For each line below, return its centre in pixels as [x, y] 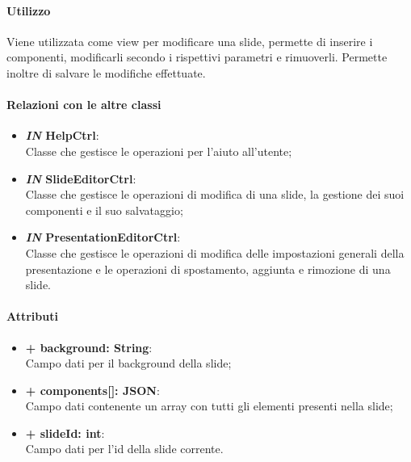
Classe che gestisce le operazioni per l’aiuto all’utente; [159, 151]
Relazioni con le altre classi [84, 105]
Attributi [32, 316]
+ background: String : [89, 347]
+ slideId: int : [65, 433]
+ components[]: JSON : [92, 390]
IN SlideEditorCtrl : [81, 178]
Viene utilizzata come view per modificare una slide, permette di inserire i [190, 41]
